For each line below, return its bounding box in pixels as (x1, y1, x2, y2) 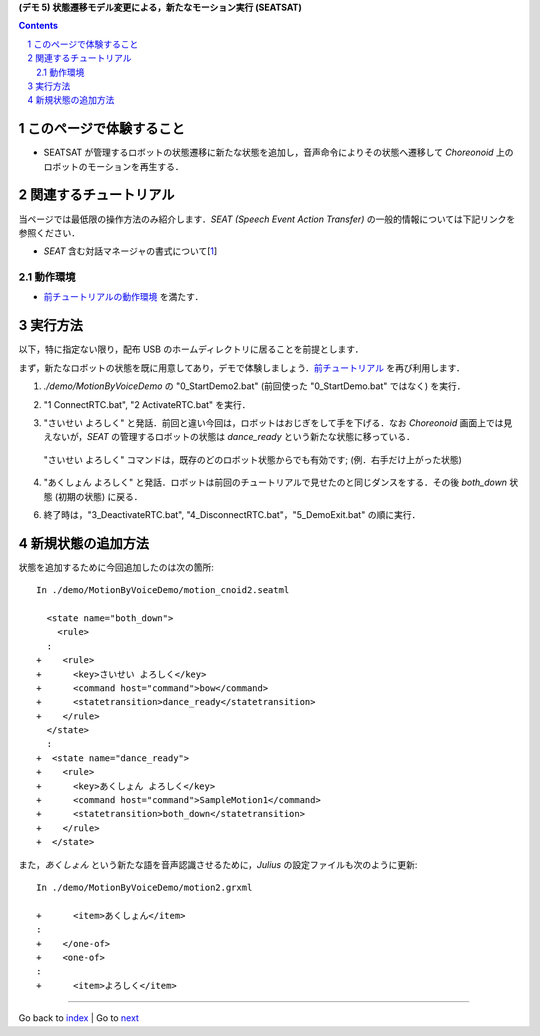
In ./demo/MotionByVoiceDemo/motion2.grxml (36, 882, 253, 893)
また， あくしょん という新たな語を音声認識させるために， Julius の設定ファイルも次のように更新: (18, 858, 418, 870)
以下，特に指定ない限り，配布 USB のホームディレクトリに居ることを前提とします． (18, 343, 364, 355)
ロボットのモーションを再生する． (43, 160, 184, 172)
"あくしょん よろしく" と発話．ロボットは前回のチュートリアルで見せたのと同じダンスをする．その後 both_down (43, 476, 508, 489)
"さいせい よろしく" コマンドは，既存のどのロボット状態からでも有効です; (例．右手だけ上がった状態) (43, 453, 462, 465)
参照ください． (18, 226, 80, 239)
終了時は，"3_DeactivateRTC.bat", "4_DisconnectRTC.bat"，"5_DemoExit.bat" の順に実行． (43, 508, 421, 520)
